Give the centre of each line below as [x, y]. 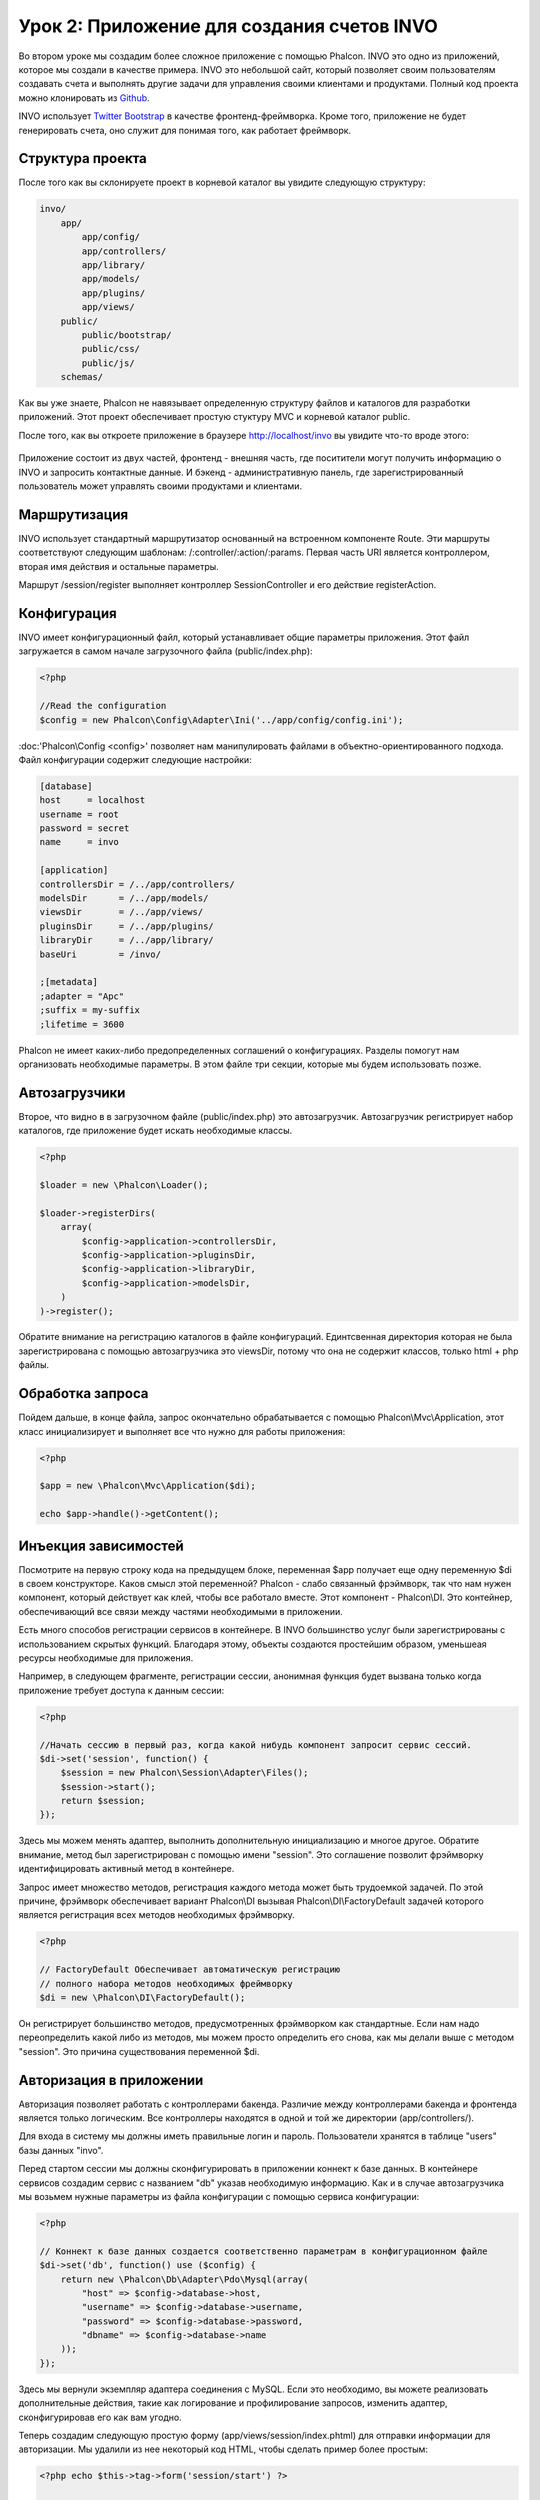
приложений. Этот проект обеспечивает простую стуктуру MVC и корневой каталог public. [214, 417]
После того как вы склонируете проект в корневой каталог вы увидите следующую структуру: [222, 182]
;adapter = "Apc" [82, 996]
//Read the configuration [103, 706]
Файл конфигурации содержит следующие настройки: [135, 759]
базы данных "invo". [61, 2150]
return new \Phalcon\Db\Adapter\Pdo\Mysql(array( [184, 2279]
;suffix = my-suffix [89, 1010]
